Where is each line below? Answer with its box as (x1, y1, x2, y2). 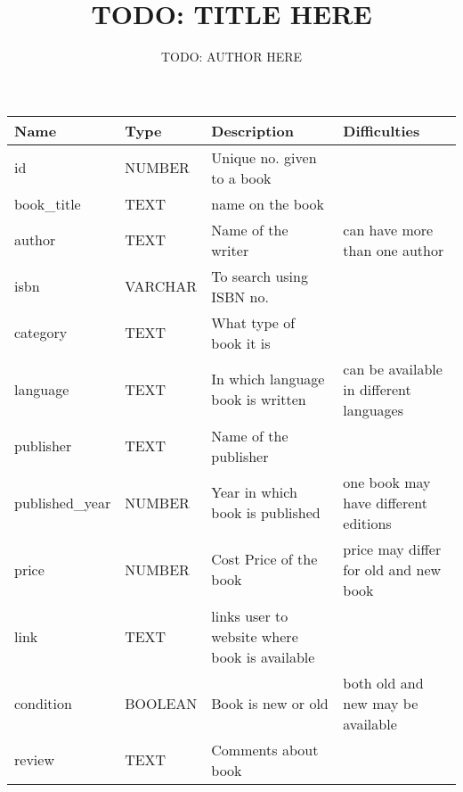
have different (343, 491, 428, 513)
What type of (211, 311, 296, 333)
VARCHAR (125, 276, 198, 297)
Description (211, 120, 294, 141)
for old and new (343, 558, 442, 580)
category (14, 322, 68, 343)
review (14, 749, 54, 771)
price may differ (343, 538, 442, 559)
